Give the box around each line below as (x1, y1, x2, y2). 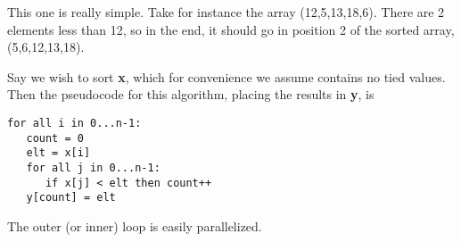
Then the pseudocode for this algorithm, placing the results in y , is (7, 85, 375, 104)
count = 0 (26, 131, 84, 145)
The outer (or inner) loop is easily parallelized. (7, 216, 262, 235)
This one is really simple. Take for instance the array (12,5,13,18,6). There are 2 (7, 3, 445, 21)
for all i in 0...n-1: (7, 116, 142, 129)
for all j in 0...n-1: (26, 161, 161, 174)
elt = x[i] (26, 146, 91, 160)
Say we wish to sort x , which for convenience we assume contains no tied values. (7, 67, 446, 86)
